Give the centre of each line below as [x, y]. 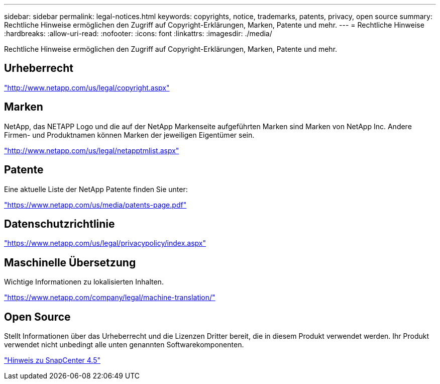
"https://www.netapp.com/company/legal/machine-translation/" [110, 298]
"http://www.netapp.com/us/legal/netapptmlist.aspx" [92, 150]
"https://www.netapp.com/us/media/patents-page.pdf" [95, 205]
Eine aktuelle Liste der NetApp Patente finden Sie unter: [96, 189]
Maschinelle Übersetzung [70, 262]
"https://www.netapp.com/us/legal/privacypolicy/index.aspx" [105, 243]
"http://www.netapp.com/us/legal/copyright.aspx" [87, 87]
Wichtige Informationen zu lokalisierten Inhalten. [84, 282]
